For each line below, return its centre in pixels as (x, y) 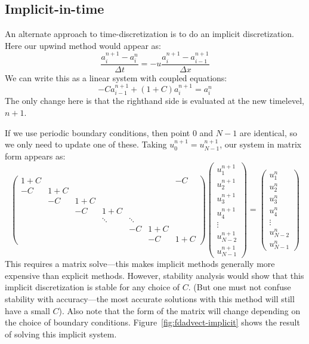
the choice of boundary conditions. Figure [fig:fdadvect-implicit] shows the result (152, 322)
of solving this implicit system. (61, 334)
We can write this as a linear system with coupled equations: (116, 77)
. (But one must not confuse (240, 287)
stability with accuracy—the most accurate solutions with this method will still (150, 298)
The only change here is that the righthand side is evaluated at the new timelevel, (154, 101)
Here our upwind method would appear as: (83, 45)
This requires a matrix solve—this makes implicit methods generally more (140, 264)
